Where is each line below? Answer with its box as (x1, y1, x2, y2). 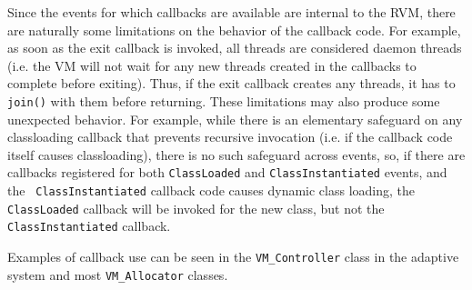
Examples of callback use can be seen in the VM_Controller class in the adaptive (7, 247, 459, 266)
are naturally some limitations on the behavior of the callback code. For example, (7, 20, 461, 39)
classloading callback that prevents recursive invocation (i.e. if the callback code (7, 127, 453, 146)
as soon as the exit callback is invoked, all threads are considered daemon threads (7, 38, 462, 57)
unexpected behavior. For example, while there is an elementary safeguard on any (7, 109, 463, 128)
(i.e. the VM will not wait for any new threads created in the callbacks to (7, 55, 417, 75)
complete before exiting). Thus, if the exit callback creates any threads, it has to (7, 74, 456, 93)
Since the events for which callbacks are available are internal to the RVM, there (7, 3, 456, 21)
